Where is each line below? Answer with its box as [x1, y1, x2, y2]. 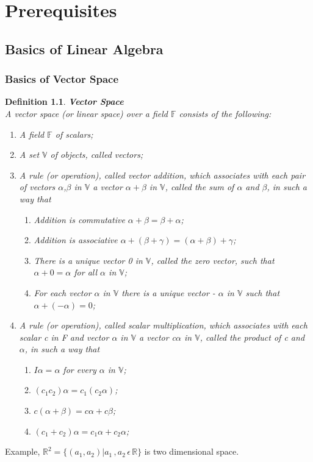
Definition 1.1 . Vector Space [5, 95, 124, 108]
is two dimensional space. [144, 445, 239, 458]
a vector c [139, 330, 176, 343]
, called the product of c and [200, 330, 305, 343]
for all [74, 266, 98, 279]
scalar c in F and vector [19, 330, 109, 343]
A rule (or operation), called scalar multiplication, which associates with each [19, 319, 308, 332]
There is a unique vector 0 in [34, 254, 143, 266]
